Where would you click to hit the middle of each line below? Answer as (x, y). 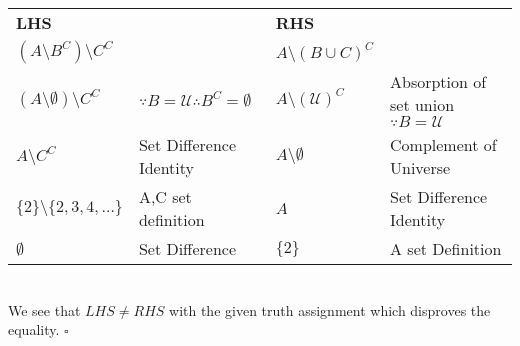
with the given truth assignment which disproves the (330, 309)
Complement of (443, 144)
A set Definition (446, 248)
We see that (44, 309)
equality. (34, 329)
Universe (420, 167)
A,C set (165, 196)
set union (422, 104)
